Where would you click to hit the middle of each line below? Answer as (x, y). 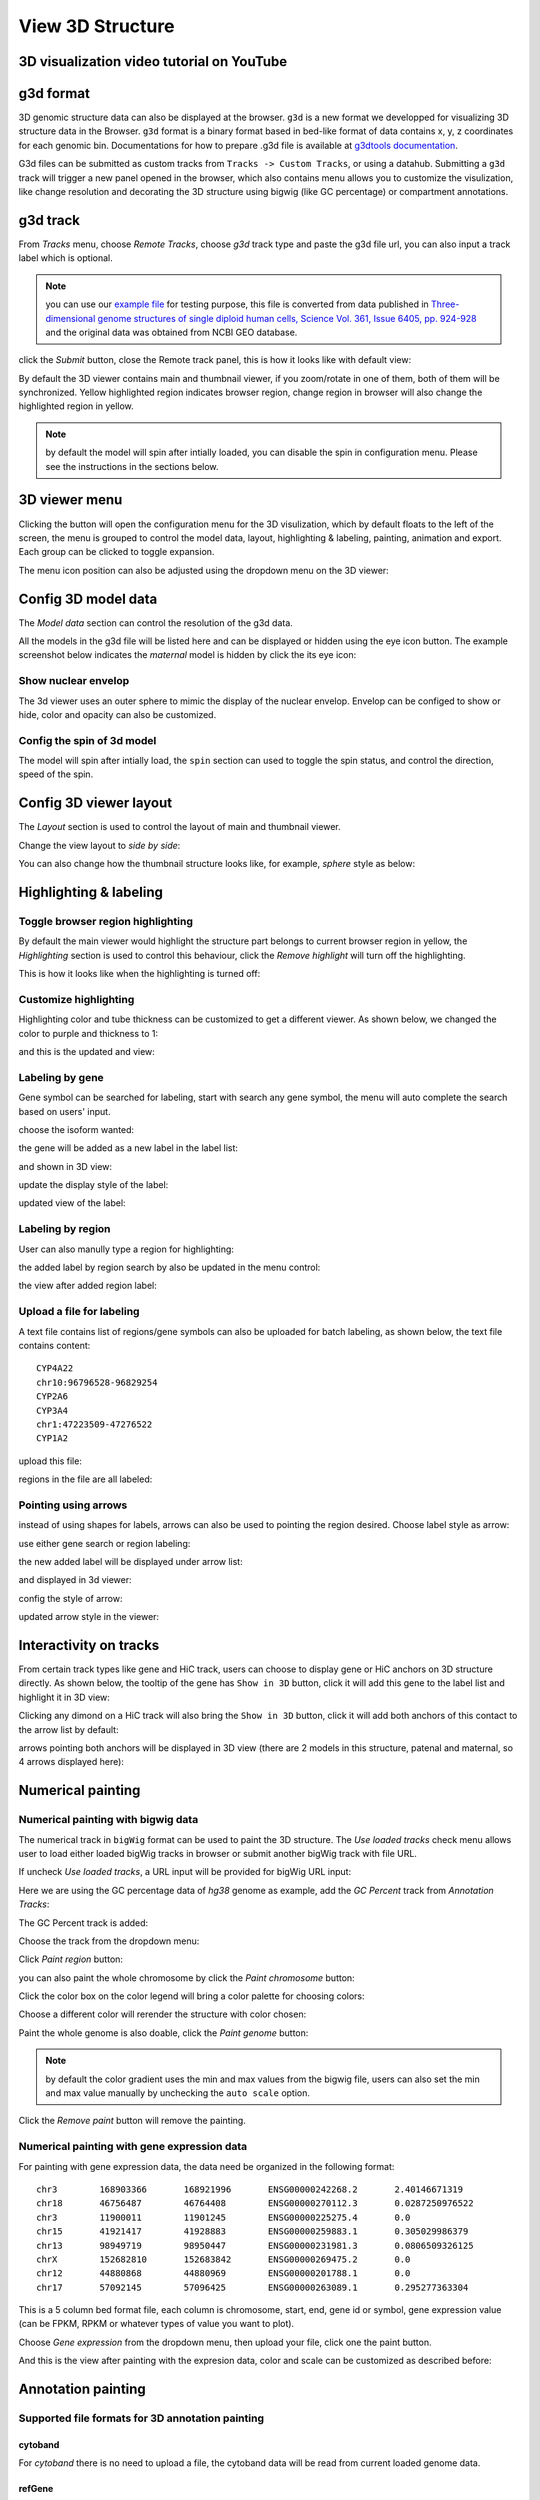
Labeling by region (64, 1229)
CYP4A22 (55, 1368)
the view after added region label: (87, 1286)
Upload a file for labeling (79, 1312)
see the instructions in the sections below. (132, 466)
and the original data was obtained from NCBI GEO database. (171, 332)
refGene (36, 2489)
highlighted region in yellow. (76, 406)
